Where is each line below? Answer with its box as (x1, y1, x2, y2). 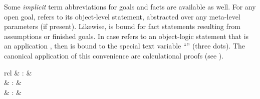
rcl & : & (4, 67, 32, 77)
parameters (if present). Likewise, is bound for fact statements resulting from (4, 21, 240, 31)
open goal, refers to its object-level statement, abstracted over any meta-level (4, 11, 240, 21)
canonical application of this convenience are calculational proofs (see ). (4, 50, 224, 60)
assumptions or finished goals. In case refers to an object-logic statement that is (4, 30, 249, 41)
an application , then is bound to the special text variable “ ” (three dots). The (4, 40, 245, 51)
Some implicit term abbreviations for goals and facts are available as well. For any (4, 1, 256, 11)
